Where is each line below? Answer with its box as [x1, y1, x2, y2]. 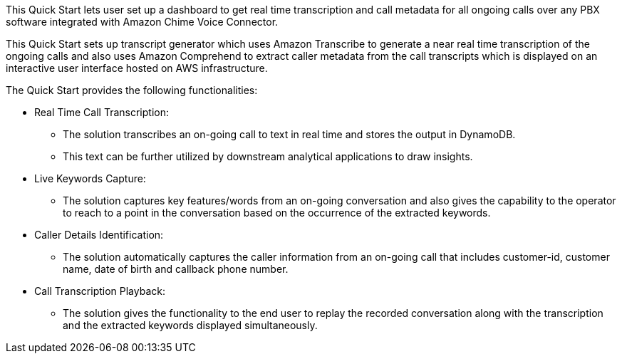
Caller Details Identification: [34, 229, 164, 241]
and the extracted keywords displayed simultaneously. [63, 319, 318, 331]
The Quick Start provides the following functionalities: [6, 84, 258, 96]
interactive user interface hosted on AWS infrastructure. [6, 62, 268, 74]
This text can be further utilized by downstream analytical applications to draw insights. [63, 150, 473, 162]
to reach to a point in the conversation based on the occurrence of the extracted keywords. [63, 207, 491, 219]
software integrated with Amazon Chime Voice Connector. [6, 16, 279, 28]
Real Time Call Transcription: [34, 106, 169, 118]
